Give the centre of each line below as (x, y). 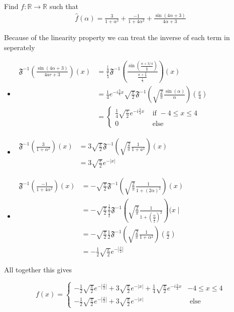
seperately (20, 47)
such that (64, 6)
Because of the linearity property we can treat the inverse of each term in (117, 37)
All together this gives (38, 270)
